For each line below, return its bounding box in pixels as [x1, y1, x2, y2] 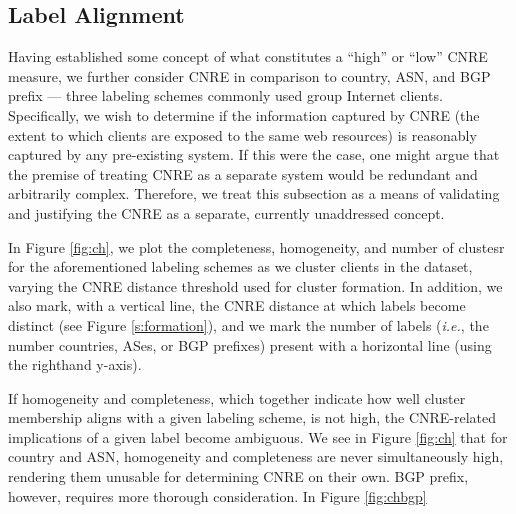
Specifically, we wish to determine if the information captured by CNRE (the [8, 104, 480, 125]
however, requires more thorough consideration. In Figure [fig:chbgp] [8, 485, 427, 506]
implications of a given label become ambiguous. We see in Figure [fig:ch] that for [8, 426, 508, 447]
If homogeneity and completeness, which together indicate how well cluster [8, 387, 466, 408]
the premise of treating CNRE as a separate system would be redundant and [8, 163, 478, 184]
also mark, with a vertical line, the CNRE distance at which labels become [8, 295, 466, 316]
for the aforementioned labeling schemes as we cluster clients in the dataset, [8, 256, 473, 277]
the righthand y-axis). [8, 354, 142, 375]
